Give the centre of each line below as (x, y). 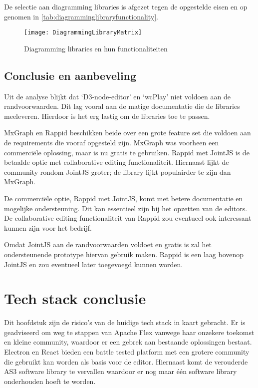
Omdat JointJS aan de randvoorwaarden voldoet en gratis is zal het (108, 244)
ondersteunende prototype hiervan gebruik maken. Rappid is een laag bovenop (124, 254)
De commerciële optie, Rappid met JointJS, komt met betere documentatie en (124, 198)
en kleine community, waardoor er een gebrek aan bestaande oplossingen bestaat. (128, 342)
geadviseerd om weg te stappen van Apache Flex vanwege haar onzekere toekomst (129, 332)
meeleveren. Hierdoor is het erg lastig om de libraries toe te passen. (107, 116)
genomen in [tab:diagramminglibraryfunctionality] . (81, 16)
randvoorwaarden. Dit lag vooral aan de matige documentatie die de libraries (122, 106)
